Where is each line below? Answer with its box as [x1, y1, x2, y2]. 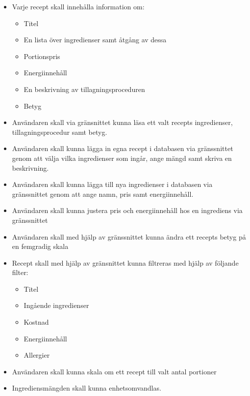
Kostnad [24, 317, 49, 327]
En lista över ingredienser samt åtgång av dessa [24, 34, 167, 45]
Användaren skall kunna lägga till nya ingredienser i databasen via [12, 179, 213, 189]
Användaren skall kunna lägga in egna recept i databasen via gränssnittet [12, 143, 233, 153]
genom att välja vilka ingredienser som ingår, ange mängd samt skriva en [12, 152, 232, 163]
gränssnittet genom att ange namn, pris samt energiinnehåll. [12, 188, 194, 199]
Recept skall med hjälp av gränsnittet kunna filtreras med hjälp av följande [12, 257, 239, 268]
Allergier [24, 350, 50, 360]
